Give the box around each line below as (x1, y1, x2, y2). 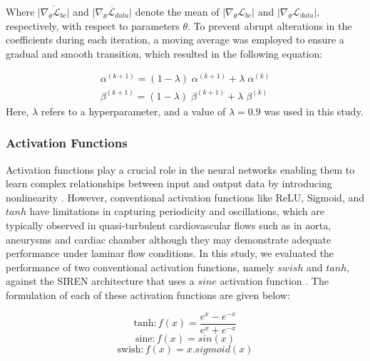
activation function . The (220, 273, 329, 288)
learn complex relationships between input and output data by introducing (6, 176, 332, 191)
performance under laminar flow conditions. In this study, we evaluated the (6, 246, 334, 261)
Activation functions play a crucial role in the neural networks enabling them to (6, 162, 355, 177)
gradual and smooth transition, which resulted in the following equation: (6, 46, 323, 61)
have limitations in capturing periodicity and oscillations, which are (29, 204, 325, 219)
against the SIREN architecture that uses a (6, 273, 195, 288)
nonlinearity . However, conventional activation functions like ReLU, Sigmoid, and (6, 189, 365, 204)
